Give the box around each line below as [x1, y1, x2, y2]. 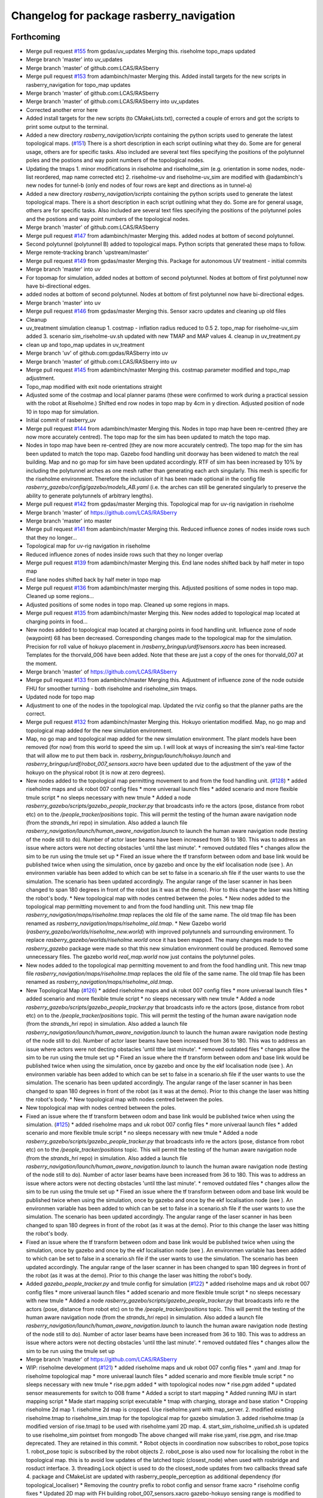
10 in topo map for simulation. [26, 408, 99, 415]
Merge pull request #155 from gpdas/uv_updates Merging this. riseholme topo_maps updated [26, 48, 255, 55]
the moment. [26, 660, 57, 667]
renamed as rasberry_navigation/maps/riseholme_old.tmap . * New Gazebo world [26, 920, 227, 927]
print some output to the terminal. [26, 123, 109, 130]
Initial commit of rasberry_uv [26, 416, 96, 424]
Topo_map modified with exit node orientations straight [26, 383, 163, 390]
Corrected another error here [26, 106, 98, 113]
